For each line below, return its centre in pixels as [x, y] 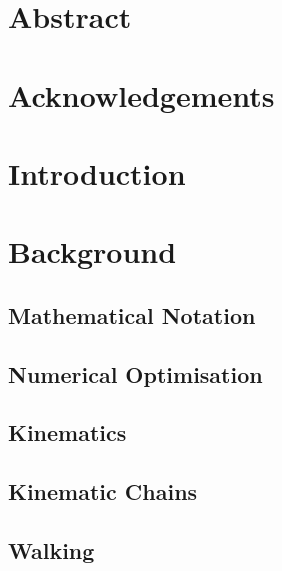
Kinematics [67, 432]
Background [92, 251]
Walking [51, 550]
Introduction [97, 172]
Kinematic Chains [103, 491]
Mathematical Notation [132, 314]
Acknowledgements [141, 94]
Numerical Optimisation [135, 373]
